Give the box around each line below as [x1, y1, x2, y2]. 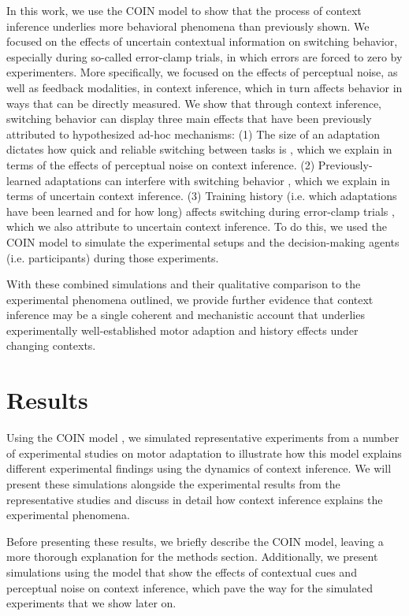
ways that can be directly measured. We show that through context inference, [6, 95, 381, 111]
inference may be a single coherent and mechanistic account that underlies [6, 306, 365, 323]
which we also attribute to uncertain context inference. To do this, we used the [6, 218, 387, 235]
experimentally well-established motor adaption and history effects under [6, 321, 359, 338]
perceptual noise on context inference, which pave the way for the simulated [6, 579, 373, 596]
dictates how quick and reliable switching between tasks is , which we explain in [6, 141, 392, 158]
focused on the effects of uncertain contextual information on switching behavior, [6, 33, 398, 50]
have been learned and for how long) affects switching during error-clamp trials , [6, 202, 395, 219]
